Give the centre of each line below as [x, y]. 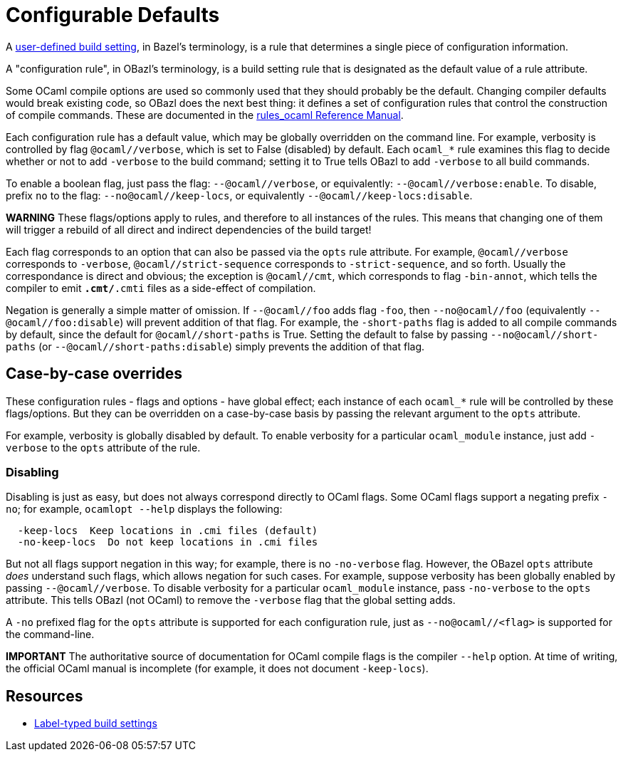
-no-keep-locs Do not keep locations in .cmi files [168, 542]
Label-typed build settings [96, 724]
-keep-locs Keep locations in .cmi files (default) [168, 531]
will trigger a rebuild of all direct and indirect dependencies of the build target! [189, 229]
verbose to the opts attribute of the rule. [103, 447]
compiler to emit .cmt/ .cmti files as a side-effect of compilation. [161, 288]
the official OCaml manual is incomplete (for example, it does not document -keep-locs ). [217, 669]
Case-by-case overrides [94, 374]
